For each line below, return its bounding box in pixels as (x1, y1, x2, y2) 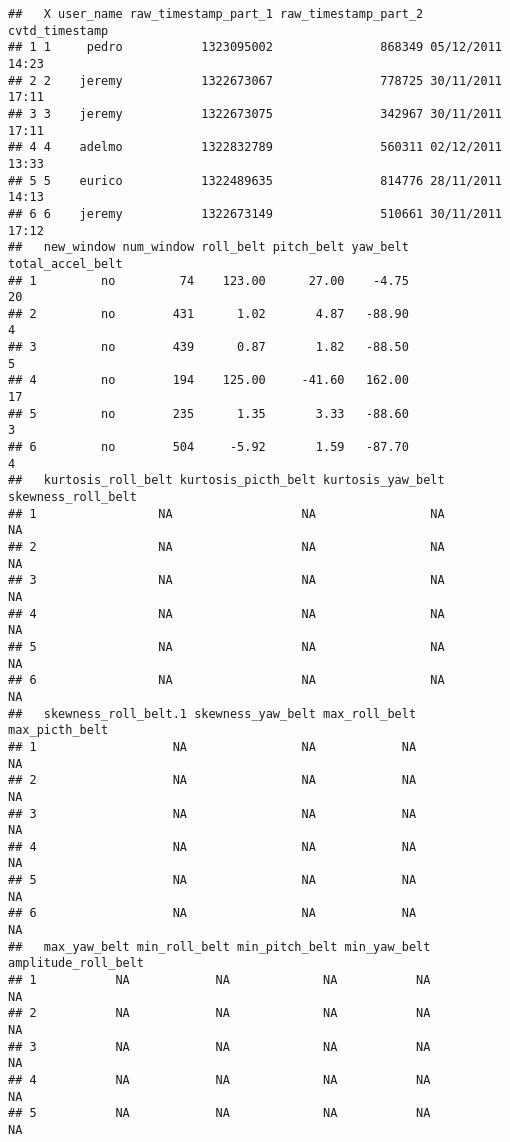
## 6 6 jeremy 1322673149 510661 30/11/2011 (8, 206, 502, 221)
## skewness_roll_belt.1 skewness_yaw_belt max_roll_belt (8, 706, 417, 721)
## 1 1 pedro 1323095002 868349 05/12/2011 (8, 40, 502, 55)
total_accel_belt (8, 256, 123, 271)
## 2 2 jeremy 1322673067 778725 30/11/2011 (8, 73, 502, 88)
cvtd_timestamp (8, 23, 109, 38)
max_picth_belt (8, 723, 109, 738)
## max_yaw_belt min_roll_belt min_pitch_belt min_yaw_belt (8, 939, 431, 954)
